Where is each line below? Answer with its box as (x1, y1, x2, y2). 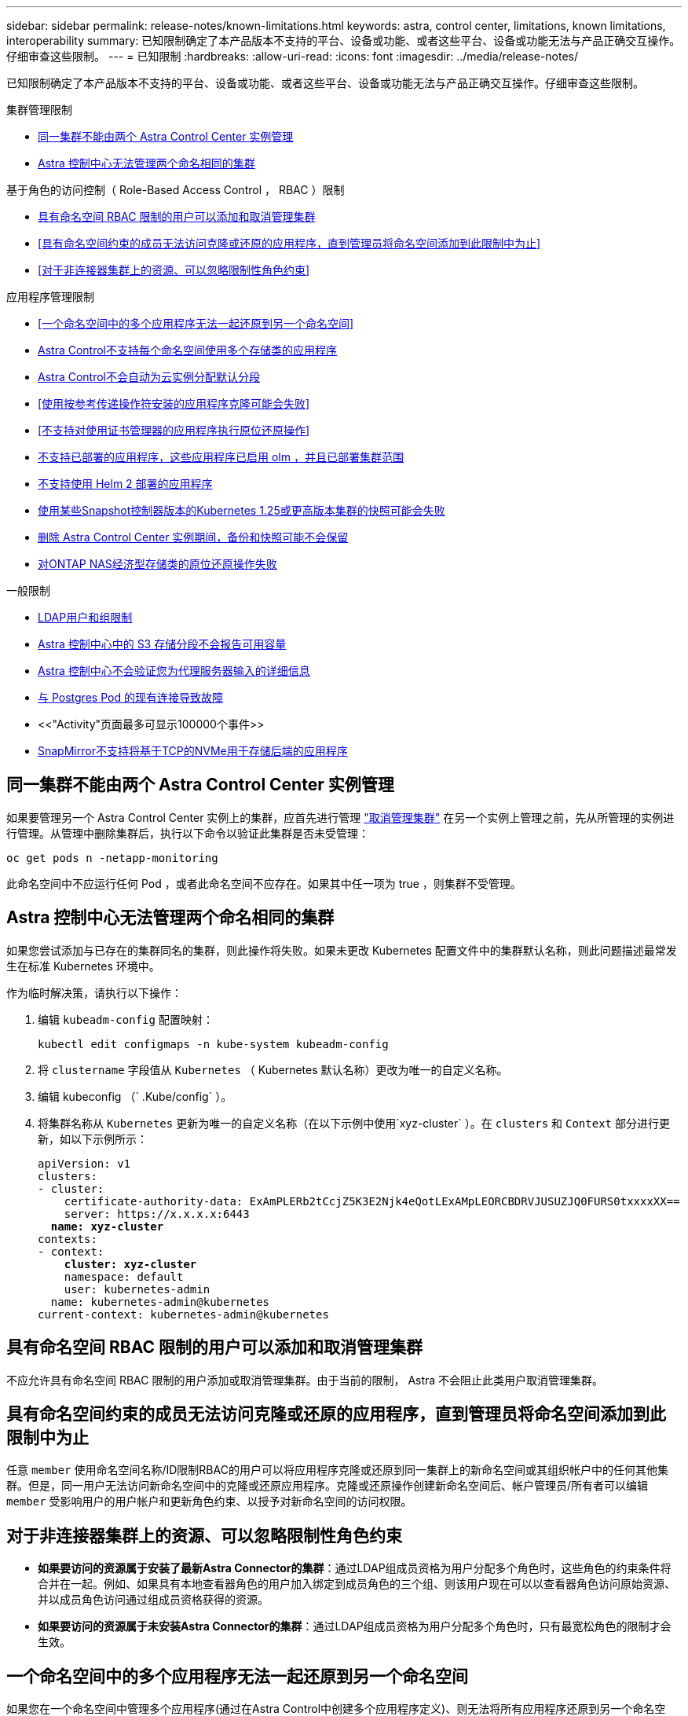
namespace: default (64, 1270, 184, 1283)
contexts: (38, 1232, 97, 1245)
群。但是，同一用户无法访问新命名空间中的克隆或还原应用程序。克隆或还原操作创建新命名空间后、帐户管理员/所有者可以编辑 (6, 1479, 649, 1493)
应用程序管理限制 (6, 290, 94, 303)
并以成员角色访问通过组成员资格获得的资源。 (38, 1593, 269, 1607)
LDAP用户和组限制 (38, 610, 133, 624)
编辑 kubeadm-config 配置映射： (38, 1012, 214, 1026)
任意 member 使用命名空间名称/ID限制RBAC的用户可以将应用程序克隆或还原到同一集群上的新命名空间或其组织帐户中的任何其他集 (6, 1463, 668, 1477)
